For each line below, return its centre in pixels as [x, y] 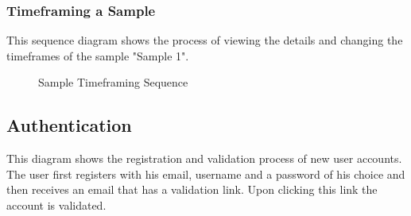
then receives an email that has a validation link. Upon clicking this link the [192, 189]
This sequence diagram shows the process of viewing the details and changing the [205, 40]
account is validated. [56, 204]
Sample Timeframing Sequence [113, 82]
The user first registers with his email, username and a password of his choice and [206, 174]
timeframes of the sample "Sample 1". [98, 55]
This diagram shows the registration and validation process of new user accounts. [204, 158]
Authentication [69, 125]
